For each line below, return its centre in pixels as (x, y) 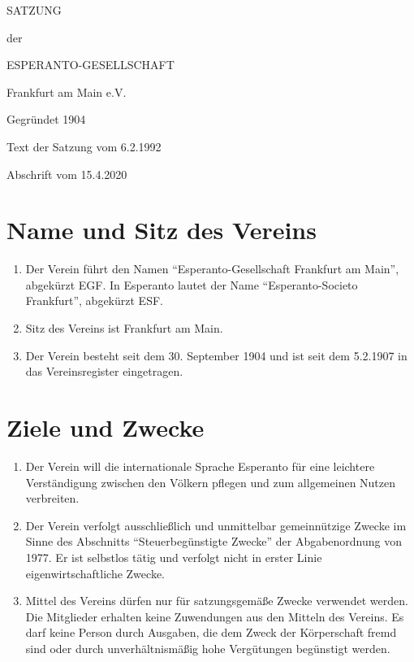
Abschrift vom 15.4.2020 (67, 174)
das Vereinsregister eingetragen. (104, 371)
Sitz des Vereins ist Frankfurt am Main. (124, 328)
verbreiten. (52, 498)
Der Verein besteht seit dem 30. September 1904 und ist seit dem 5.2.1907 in (216, 355)
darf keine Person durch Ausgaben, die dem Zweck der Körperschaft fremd (211, 632)
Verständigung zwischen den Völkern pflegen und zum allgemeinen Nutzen (211, 482)
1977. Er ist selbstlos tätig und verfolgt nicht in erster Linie (174, 557)
